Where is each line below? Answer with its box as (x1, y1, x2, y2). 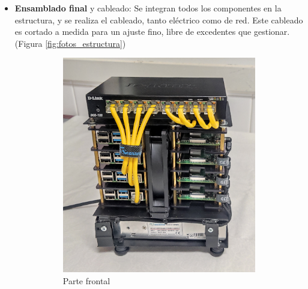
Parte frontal (62, 274, 110, 287)
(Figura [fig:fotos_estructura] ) (14, 37, 126, 49)
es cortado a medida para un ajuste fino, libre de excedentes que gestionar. (14, 25, 290, 38)
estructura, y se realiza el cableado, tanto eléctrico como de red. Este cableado (14, 13, 303, 26)
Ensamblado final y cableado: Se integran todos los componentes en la (14, 2, 282, 14)
